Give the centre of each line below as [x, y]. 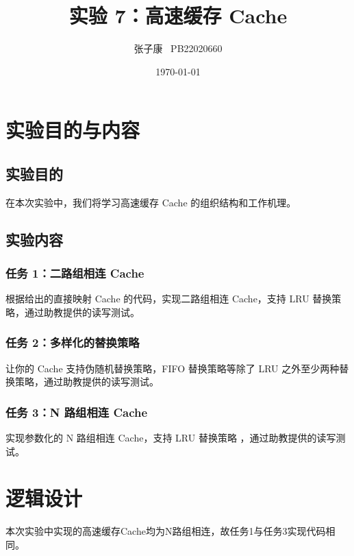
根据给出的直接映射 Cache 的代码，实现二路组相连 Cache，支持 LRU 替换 [169, 299]
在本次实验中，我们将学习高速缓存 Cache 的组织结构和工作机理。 [151, 202]
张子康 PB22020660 [178, 48]
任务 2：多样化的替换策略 [73, 342]
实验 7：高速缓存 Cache [178, 15]
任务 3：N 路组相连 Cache [77, 412]
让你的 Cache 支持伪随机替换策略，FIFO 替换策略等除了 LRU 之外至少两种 [173, 368]
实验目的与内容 [73, 130]
